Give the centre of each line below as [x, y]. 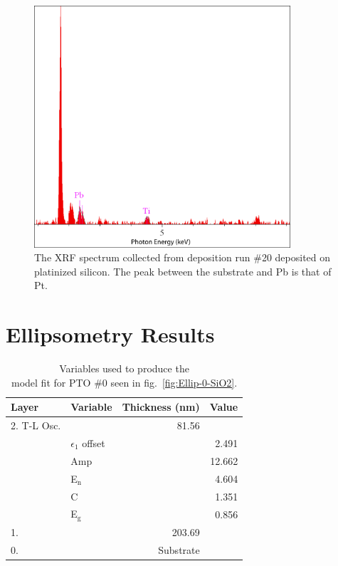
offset [94, 443]
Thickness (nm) [161, 407]
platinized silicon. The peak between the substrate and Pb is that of [183, 271]
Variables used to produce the [124, 368]
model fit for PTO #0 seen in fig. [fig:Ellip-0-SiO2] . [125, 382]
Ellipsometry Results [110, 334]
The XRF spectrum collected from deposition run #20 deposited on [183, 257]
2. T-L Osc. [36, 425]
